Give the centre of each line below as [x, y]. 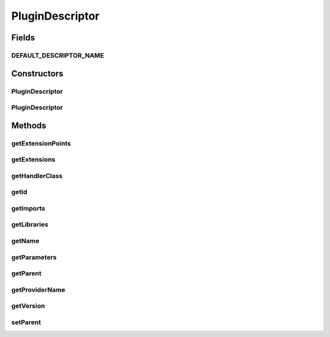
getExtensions [33, 160]
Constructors [37, 73]
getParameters [34, 257]
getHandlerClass [37, 176]
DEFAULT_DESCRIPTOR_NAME [58, 55]
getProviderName [38, 289]
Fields [23, 38]
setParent [26, 322]
